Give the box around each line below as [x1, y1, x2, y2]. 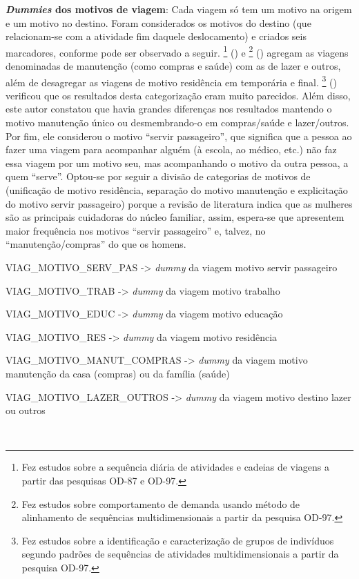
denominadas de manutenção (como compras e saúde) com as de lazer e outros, [6, 59, 341, 73]
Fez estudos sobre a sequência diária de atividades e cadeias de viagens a [21, 460, 330, 474]
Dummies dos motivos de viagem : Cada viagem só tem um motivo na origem [6, 2, 352, 16]
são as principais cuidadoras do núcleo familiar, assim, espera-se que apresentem [6, 210, 345, 224]
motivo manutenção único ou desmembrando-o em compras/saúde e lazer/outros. [6, 115, 349, 130]
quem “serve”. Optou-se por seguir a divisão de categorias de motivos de [6, 169, 311, 184]
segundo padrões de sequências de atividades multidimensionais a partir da [21, 547, 339, 561]
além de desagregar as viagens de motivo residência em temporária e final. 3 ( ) [6, 72, 337, 89]
